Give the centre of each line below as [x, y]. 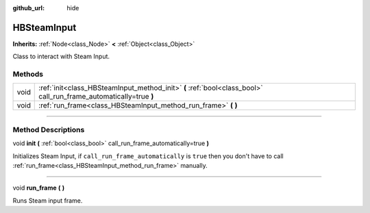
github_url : [28, 8]
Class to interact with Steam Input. [61, 57]
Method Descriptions [49, 129]
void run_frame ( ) [39, 188]
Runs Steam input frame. [48, 200]
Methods [28, 74]
